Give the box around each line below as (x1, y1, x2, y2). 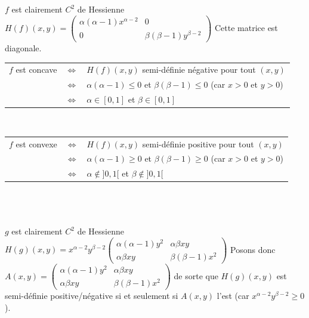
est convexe (16, 137, 57, 150)
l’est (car (217, 289, 249, 302)
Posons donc (230, 243, 276, 255)
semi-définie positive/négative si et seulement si (5, 289, 178, 302)
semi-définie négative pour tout (142, 63, 256, 76)
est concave (16, 63, 57, 76)
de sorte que (174, 269, 218, 282)
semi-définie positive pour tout (142, 137, 254, 150)
